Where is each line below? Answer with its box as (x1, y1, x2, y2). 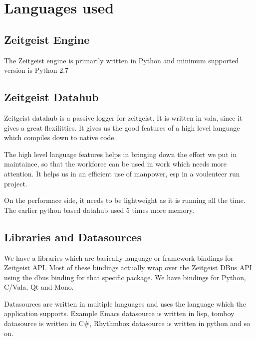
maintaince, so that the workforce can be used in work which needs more (4, 159, 227, 169)
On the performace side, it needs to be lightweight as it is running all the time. (4, 195, 246, 205)
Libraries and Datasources (4, 229, 142, 244)
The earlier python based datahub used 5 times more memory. (4, 204, 195, 215)
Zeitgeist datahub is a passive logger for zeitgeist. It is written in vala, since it (4, 112, 243, 123)
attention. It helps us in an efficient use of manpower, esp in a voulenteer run (4, 168, 240, 178)
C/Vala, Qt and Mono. (4, 282, 74, 292)
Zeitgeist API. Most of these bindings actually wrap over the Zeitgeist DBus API (4, 262, 252, 273)
